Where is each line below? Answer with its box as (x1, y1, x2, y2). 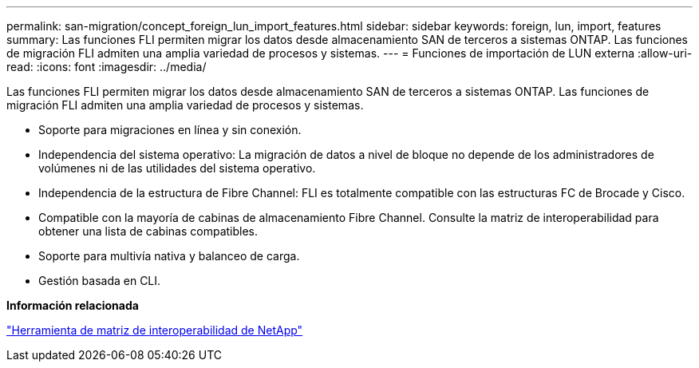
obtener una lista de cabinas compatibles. (38, 224, 259, 238)
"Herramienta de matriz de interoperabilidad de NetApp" (6, 323, 303, 337)
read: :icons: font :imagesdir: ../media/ (6, 60, 207, 73)
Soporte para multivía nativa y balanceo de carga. (38, 249, 300, 263)
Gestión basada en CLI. (38, 274, 161, 287)
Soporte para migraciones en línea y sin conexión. (38, 123, 302, 137)
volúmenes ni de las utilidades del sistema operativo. (38, 161, 316, 175)
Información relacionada (6, 299, 139, 312)
